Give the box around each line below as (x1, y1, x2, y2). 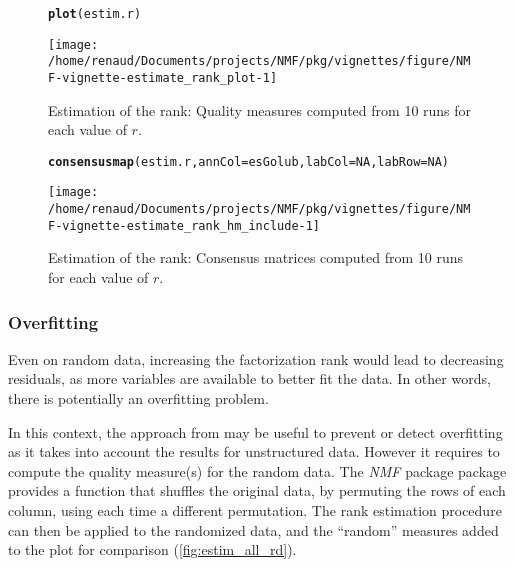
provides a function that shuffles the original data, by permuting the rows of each (8, 480, 506, 501)
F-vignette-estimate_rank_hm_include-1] (48, 218, 321, 233)
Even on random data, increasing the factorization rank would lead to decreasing (8, 348, 504, 369)
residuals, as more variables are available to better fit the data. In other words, (8, 368, 491, 389)
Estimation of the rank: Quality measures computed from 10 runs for (48, 99, 472, 120)
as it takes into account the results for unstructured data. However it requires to (8, 441, 500, 462)
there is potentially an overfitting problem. (8, 388, 269, 409)
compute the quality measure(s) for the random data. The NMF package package (8, 460, 507, 481)
